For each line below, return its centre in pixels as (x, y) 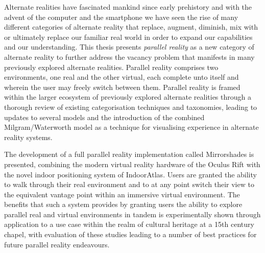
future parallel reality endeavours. (57, 244)
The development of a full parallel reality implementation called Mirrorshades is (129, 154)
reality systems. (28, 137)
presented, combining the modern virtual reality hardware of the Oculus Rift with (132, 164)
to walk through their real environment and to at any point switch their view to (129, 184)
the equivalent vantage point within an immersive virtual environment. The (122, 194)
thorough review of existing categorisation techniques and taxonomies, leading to (131, 107)
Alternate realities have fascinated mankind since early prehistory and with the (128, 7)
